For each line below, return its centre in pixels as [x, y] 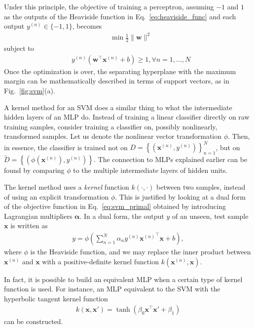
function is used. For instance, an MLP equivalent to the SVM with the [112, 289]
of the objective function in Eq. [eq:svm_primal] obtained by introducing [115, 206]
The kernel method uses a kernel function [67, 187]
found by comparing [34, 170]
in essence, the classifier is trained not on [66, 147]
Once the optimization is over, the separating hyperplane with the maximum [120, 71]
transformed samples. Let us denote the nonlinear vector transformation [113, 136]
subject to [19, 48]
